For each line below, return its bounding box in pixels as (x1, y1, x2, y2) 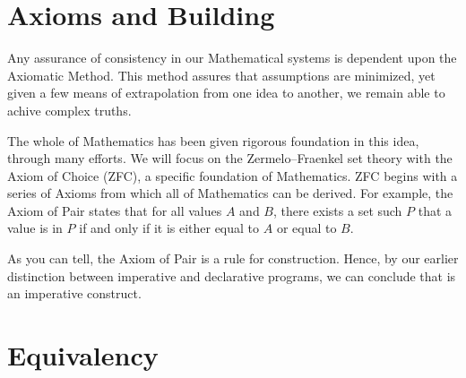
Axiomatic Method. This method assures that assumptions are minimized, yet (7, 65, 436, 84)
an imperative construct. (7, 284, 142, 303)
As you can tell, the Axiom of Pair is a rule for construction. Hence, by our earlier (7, 249, 459, 268)
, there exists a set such (272, 201, 402, 219)
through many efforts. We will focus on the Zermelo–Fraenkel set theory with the (7, 149, 453, 168)
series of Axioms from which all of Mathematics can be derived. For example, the (7, 184, 453, 202)
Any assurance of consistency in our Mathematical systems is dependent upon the (7, 48, 457, 67)
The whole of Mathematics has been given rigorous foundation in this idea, (7, 131, 419, 150)
